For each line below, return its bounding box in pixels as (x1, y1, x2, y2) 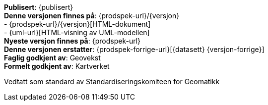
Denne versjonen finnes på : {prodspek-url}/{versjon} (4, 11, 180, 20)
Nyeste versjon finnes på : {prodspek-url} (4, 37, 141, 45)
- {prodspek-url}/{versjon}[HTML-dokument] (4, 20, 151, 28)
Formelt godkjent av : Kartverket (4, 62, 110, 70)
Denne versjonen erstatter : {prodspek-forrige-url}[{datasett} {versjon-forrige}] (4, 45, 265, 53)
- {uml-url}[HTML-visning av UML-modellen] (4, 28, 150, 37)
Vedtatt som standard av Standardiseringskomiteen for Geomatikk (4, 77, 220, 86)
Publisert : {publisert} (4, 3, 73, 11)
